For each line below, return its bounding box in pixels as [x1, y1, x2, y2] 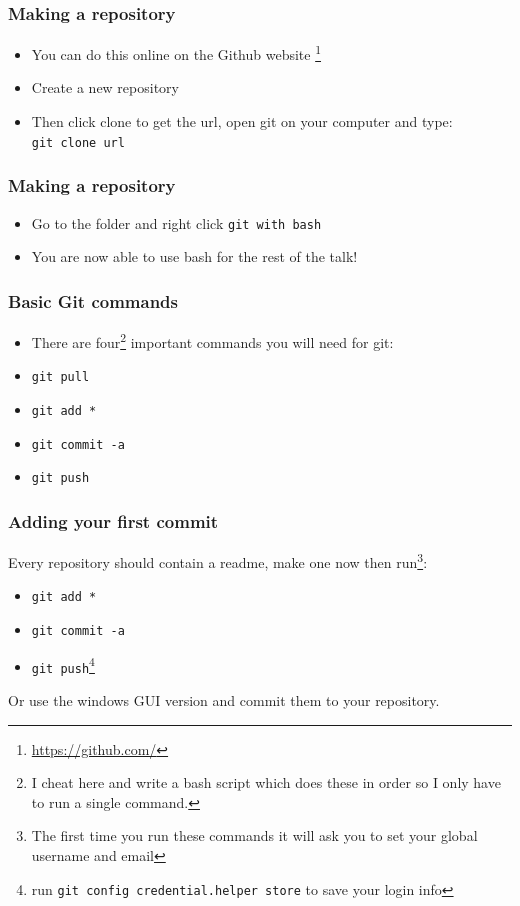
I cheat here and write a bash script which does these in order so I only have [31, 772, 501, 793]
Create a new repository [31, 77, 179, 98]
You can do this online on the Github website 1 [31, 41, 322, 64]
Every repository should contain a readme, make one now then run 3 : [8, 549, 428, 572]
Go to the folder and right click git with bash [31, 212, 322, 233]
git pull [31, 370, 90, 385]
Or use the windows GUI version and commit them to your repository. [8, 689, 440, 710]
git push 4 [31, 653, 95, 676]
